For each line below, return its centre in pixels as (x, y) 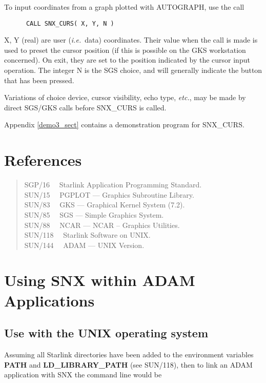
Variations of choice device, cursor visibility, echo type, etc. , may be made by (125, 97)
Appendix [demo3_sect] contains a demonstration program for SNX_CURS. (124, 125)
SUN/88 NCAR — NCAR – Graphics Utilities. (102, 225)
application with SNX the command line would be (83, 375)
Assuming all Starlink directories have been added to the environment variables (129, 355)
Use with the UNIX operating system (106, 333)
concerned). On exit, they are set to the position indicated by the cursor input (127, 60)
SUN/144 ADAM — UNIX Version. (84, 245)
